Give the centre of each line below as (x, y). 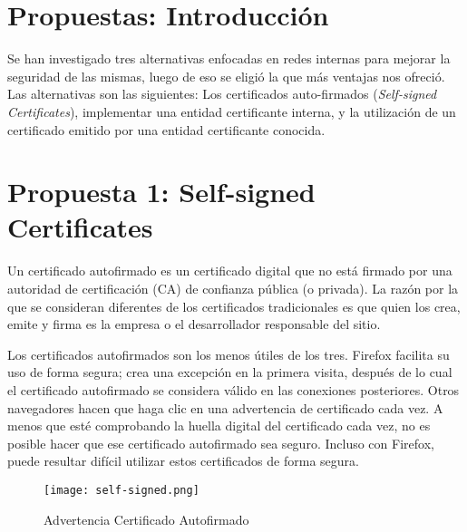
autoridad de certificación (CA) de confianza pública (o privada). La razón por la (233, 288)
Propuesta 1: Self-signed (161, 192)
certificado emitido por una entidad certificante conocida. (166, 129)
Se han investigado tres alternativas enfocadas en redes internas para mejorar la (229, 58)
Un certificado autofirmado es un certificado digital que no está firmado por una (230, 271)
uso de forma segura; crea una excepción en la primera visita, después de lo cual (230, 372)
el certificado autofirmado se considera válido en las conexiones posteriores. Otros (233, 389)
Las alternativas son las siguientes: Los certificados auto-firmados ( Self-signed (222, 94)
